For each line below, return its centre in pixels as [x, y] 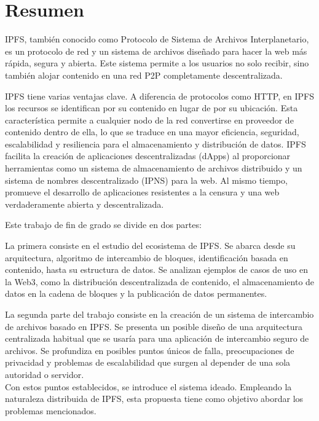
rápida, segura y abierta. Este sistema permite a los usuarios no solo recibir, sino [157, 63]
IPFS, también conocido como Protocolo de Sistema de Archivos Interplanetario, [157, 39]
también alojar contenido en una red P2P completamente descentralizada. [144, 75]
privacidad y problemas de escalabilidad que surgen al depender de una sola [148, 362]
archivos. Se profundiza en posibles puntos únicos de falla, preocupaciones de [150, 350]
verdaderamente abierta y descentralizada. [85, 204]
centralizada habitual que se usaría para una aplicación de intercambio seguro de [157, 338]
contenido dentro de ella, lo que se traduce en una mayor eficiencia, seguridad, [152, 132]
